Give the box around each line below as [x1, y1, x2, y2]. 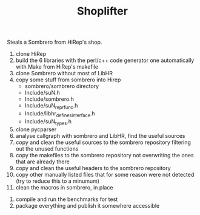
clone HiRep [15, 50, 47, 58]
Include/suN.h [24, 89, 60, 97]
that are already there [15, 158, 70, 165]
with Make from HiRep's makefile [15, 63, 99, 70]
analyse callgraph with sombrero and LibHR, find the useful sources [15, 132, 185, 139]
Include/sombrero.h [24, 95, 75, 103]
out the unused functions [15, 145, 79, 152]
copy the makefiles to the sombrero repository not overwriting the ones [15, 151, 195, 159]
